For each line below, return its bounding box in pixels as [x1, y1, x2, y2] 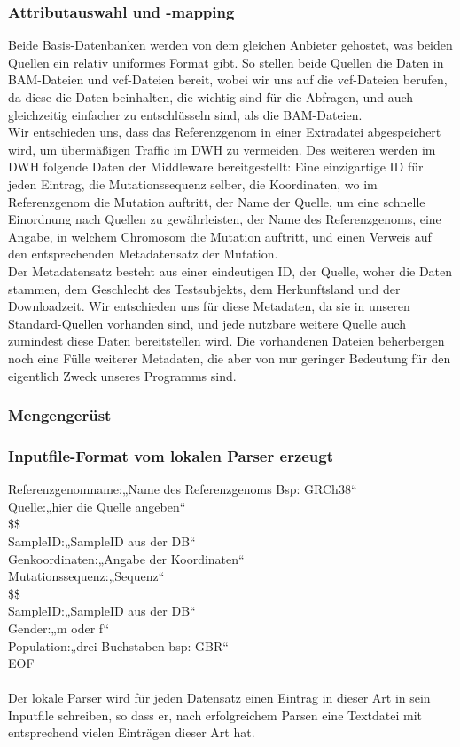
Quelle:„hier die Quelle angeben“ [8, 497, 186, 515]
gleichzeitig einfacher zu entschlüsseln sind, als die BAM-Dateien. [8, 105, 363, 123]
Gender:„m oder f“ [8, 618, 110, 637]
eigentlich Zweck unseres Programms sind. [8, 366, 237, 385]
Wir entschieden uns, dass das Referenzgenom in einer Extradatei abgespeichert [8, 123, 441, 141]
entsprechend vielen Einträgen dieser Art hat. [8, 723, 255, 742]
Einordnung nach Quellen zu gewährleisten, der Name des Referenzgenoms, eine [8, 210, 441, 228]
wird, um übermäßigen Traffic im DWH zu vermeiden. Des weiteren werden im [8, 139, 436, 158]
